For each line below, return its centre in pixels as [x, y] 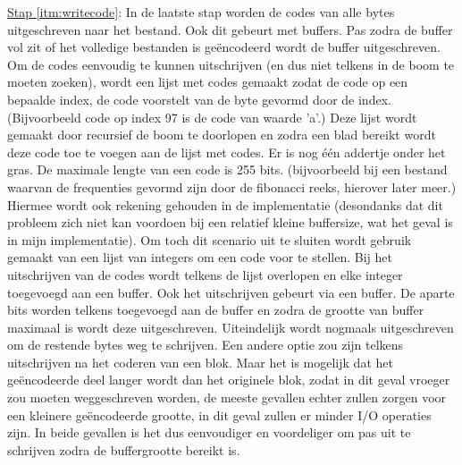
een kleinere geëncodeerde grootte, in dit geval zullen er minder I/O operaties [219, 414]
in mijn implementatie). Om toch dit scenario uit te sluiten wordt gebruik [210, 239]
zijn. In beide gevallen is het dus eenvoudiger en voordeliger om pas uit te [209, 432]
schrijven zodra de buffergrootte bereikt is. [124, 449]
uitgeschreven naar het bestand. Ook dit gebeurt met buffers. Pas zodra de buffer [230, 29]
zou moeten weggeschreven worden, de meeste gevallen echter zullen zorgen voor [227, 397]
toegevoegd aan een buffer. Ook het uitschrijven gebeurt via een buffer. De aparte [231, 292]
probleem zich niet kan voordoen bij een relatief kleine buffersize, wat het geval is [230, 222]
